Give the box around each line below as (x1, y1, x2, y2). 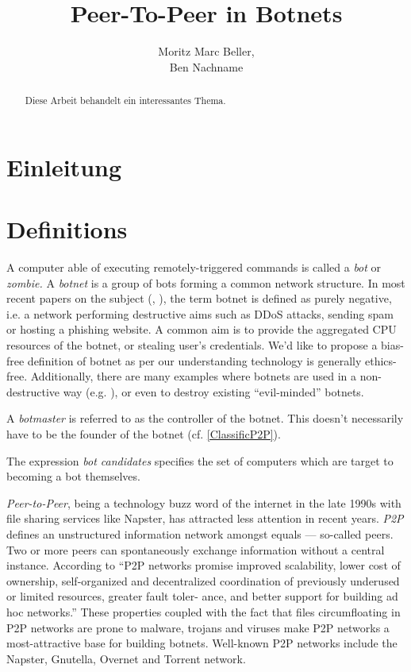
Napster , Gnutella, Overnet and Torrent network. (6, 650, 246, 666)
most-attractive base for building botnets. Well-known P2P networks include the (6, 635, 398, 651)
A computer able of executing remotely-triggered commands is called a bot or (6, 259, 382, 276)
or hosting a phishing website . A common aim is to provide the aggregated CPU (6, 321, 397, 338)
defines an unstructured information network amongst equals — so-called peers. (6, 525, 394, 542)
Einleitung (6, 150, 122, 183)
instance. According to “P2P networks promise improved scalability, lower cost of (6, 557, 401, 574)
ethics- (364, 352, 397, 369)
